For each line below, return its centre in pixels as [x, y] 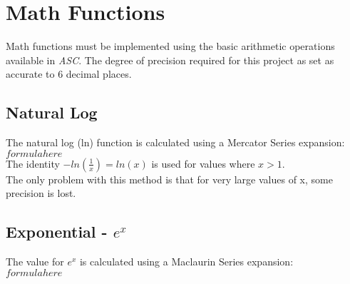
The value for [35, 262]
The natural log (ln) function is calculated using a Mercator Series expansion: [175, 142]
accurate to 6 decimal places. [69, 74]
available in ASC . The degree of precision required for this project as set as [170, 60]
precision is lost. [41, 193]
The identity [33, 163]
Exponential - [57, 232]
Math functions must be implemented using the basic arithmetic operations [170, 46]
